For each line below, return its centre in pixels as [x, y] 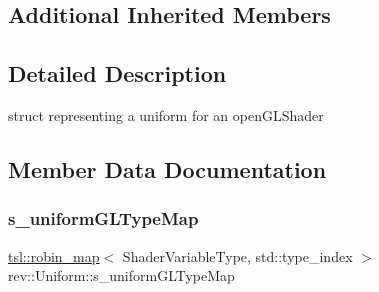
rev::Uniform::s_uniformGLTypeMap [121, 275]
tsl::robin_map [54, 255]
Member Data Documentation [167, 168]
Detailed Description [117, 73]
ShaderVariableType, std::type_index [237, 255]
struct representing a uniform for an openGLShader [166, 114]
